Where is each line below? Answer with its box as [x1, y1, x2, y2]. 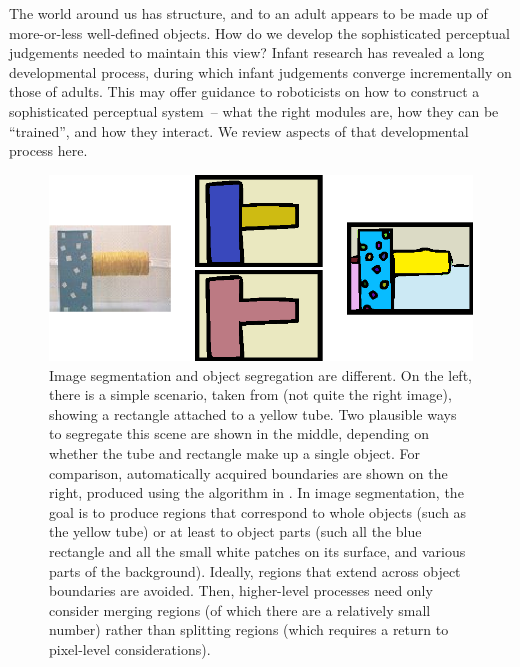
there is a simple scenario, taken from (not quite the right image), [49, 384, 452, 405]
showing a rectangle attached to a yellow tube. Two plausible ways [49, 403, 457, 424]
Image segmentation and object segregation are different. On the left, [49, 364, 472, 385]
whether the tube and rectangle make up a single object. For [49, 442, 420, 463]
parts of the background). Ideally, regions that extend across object [49, 560, 461, 581]
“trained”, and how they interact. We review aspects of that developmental [9, 120, 469, 141]
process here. [9, 140, 88, 161]
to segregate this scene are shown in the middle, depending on [49, 423, 429, 444]
